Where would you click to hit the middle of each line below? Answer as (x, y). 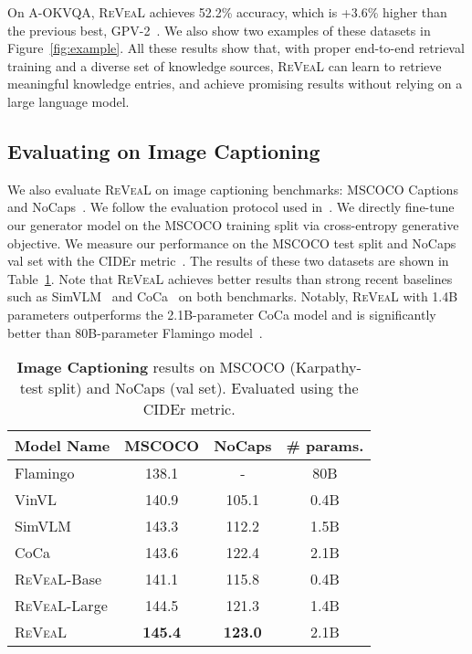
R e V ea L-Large (61, 606)
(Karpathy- (325, 367)
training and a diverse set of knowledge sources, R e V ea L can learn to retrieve (225, 65)
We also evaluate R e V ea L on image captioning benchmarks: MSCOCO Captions (233, 189)
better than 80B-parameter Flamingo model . (135, 332)
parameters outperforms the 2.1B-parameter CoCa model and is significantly (222, 314)
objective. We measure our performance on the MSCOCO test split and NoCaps (232, 243)
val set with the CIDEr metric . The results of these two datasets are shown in (228, 261)
